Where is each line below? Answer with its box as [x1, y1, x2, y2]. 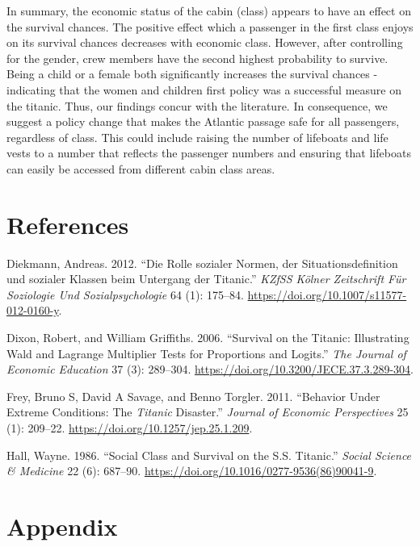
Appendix [6, 509, 118, 542]
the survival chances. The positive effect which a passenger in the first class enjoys [6, 18, 414, 35]
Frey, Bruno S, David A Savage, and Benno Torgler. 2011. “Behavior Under [6, 387, 380, 404]
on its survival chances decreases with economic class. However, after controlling [6, 34, 403, 51]
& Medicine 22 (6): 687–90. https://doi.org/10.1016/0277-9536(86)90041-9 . [6, 462, 377, 479]
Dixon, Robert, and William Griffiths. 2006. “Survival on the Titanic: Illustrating [6, 329, 409, 346]
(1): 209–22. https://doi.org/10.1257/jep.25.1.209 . [6, 420, 253, 436]
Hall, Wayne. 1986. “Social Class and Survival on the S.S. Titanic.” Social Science [6, 446, 412, 463]
